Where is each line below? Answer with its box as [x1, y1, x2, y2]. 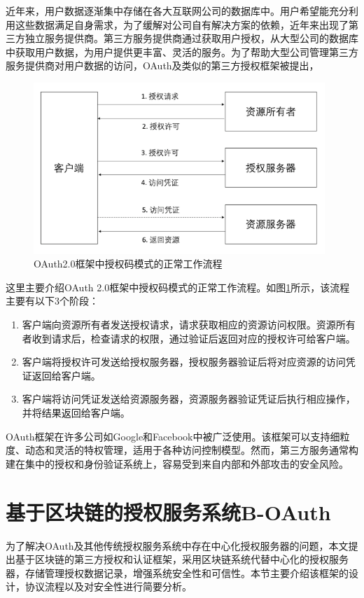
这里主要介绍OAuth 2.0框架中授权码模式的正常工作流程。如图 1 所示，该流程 [6, 279, 350, 294]
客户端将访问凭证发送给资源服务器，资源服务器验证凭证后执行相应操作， [22, 391, 356, 406]
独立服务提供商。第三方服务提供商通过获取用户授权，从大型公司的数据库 [24, 31, 358, 46]
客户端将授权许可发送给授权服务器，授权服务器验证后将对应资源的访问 [22, 354, 346, 369]
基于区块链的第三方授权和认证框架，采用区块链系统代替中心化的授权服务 [15, 552, 349, 566]
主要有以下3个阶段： [6, 293, 99, 308]
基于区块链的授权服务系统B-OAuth [6, 497, 331, 526]
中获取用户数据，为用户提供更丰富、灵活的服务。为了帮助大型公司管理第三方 [6, 44, 358, 59]
